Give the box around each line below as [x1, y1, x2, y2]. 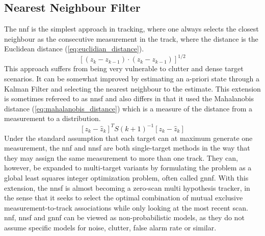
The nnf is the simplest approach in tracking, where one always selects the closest [4, 23, 259, 34]
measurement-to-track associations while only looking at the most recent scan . [4, 202, 248, 213]
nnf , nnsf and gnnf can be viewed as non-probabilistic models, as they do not [4, 212, 245, 223]
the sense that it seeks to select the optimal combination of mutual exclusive [4, 192, 243, 203]
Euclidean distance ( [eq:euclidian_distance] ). [4, 43, 144, 54]
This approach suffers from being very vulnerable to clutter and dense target [4, 63, 244, 74]
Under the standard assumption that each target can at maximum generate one [4, 132, 253, 143]
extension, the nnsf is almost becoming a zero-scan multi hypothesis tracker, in [4, 182, 250, 193]
